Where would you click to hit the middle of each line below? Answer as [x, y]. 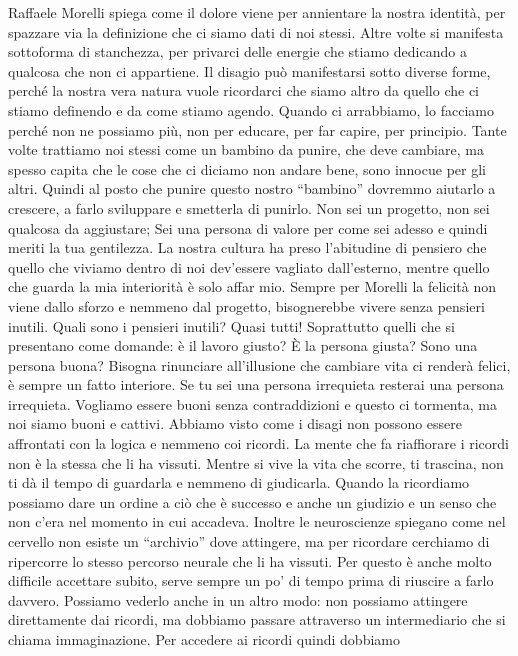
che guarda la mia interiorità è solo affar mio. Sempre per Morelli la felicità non [252, 286]
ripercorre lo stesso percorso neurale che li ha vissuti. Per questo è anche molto [250, 560]
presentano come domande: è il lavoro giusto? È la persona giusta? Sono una [243, 345]
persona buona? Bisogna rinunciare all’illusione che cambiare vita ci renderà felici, [259, 364]
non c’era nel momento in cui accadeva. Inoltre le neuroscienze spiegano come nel [257, 521]
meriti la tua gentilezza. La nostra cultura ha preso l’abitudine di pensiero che [247, 247]
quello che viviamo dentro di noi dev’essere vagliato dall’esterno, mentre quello [249, 266]
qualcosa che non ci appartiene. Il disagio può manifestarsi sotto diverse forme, [249, 70]
